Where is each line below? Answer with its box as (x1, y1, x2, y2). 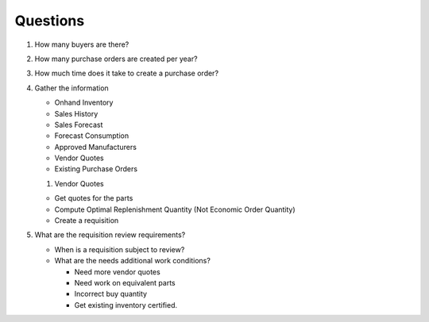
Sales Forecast (54, 120, 103, 129)
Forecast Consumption (54, 131, 129, 140)
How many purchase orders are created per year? (34, 54, 198, 63)
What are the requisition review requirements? (34, 230, 186, 240)
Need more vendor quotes (74, 266, 160, 277)
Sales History (54, 109, 99, 118)
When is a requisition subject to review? (54, 244, 185, 254)
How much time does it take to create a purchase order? (34, 68, 218, 79)
